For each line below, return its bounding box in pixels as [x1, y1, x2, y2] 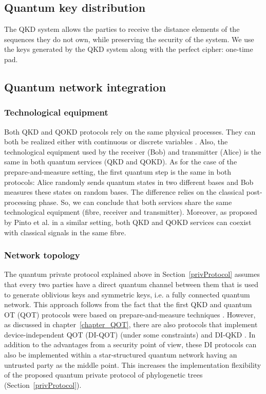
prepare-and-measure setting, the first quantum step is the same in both [4, 166, 231, 177]
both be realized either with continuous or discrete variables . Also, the [4, 136, 228, 147]
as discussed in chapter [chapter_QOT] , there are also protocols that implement [4, 319, 258, 330]
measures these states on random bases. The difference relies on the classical [4, 186, 244, 197]
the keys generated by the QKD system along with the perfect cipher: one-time [4, 44, 253, 54]
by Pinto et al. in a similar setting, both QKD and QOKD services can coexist [4, 216, 252, 227]
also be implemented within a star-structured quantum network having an [4, 349, 237, 360]
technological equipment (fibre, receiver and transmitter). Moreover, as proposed [4, 207, 257, 217]
